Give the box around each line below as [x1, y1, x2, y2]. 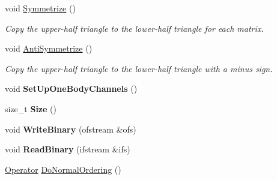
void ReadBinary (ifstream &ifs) [5, 143, 130, 155]
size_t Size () [5, 102, 56, 115]
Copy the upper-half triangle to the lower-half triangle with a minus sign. [5, 62, 273, 74]
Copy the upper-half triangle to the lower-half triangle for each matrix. [5, 22, 264, 34]
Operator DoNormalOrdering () [5, 163, 121, 175]
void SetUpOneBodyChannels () [5, 82, 138, 95]
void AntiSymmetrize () [5, 42, 93, 55]
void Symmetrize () [5, 2, 76, 14]
